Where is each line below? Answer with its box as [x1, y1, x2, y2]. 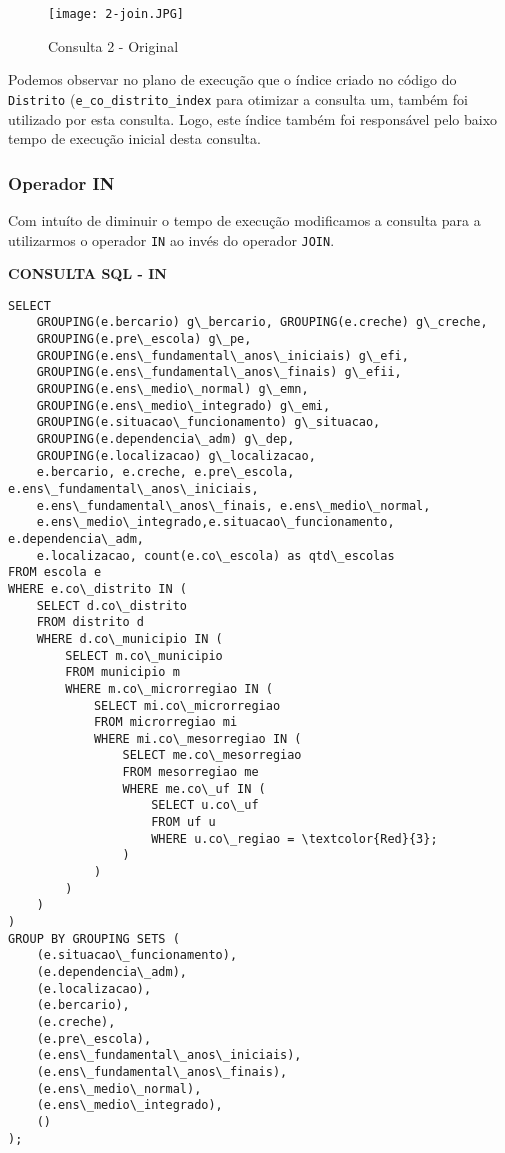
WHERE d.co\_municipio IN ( [36, 631, 223, 646]
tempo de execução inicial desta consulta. [8, 128, 261, 149]
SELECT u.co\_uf [151, 798, 259, 813]
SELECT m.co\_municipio [65, 648, 223, 663]
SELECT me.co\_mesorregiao [122, 748, 302, 763]
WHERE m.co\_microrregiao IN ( [65, 681, 273, 696]
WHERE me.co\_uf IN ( [122, 781, 266, 796]
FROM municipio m [65, 665, 180, 680]
